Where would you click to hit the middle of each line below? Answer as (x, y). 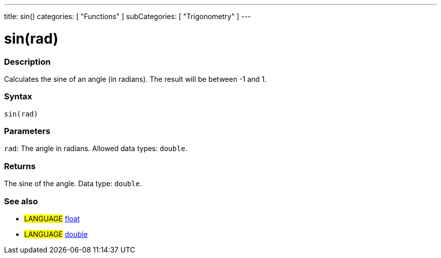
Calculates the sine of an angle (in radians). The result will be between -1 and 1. (135, 79)
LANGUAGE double (56, 234)
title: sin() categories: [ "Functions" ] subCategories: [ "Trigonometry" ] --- (128, 16)
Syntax (18, 97)
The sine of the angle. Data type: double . (73, 184)
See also (21, 201)
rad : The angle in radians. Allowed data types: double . (96, 149)
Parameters (27, 131)
